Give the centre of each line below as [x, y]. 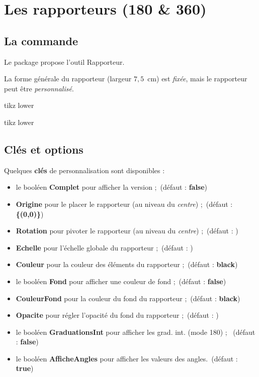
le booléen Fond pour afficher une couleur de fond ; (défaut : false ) [121, 281]
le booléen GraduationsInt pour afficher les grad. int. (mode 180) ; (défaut [136, 332]
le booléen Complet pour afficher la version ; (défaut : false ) [112, 187]
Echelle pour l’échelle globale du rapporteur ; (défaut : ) [104, 247]
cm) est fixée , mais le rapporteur [197, 79]
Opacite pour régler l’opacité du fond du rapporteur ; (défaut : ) [117, 315]
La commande [41, 40]
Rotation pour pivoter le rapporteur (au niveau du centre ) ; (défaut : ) [127, 231]
